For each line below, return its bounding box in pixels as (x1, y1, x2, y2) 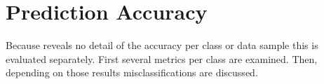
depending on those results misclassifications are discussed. (6, 65, 258, 80)
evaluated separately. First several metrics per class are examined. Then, (6, 51, 318, 66)
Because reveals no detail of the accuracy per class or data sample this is (6, 38, 318, 52)
